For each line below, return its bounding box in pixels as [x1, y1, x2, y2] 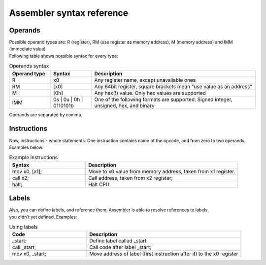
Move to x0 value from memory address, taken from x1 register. [88, 168, 235, 175]
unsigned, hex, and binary [94, 102, 155, 109]
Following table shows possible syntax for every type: [9, 53, 118, 59]
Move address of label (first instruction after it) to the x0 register [89, 250, 238, 257]
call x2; [12, 174, 29, 181]
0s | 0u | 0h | [53, 96, 83, 103]
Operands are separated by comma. [9, 111, 83, 118]
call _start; [12, 244, 36, 251]
